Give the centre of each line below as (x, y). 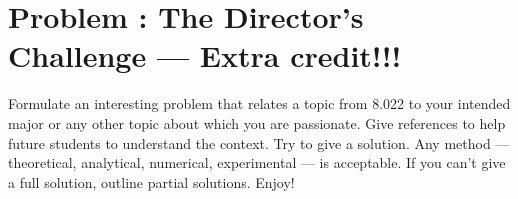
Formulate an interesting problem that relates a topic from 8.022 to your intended (259, 103)
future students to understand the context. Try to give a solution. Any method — (259, 142)
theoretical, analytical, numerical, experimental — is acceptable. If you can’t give (257, 162)
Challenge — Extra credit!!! (205, 55)
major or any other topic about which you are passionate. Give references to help (257, 122)
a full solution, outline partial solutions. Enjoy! (151, 181)
